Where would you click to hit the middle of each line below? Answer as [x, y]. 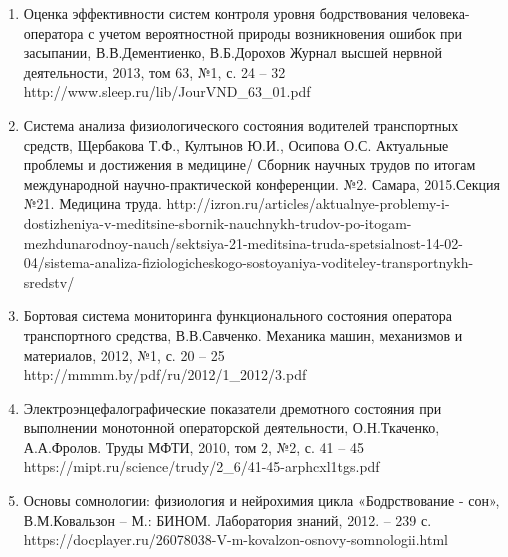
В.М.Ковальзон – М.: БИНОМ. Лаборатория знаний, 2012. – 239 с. [227, 519]
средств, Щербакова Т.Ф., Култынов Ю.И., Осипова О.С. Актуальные [236, 144]
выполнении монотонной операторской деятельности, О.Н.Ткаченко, [231, 427]
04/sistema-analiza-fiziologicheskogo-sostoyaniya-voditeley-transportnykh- [248, 262]
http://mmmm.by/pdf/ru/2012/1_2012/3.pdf [165, 374]
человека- [441, 13]
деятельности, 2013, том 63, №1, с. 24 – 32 [154, 71]
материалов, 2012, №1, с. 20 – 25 [124, 354]
